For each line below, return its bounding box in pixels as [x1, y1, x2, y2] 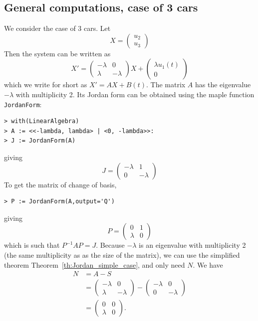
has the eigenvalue [195, 79, 251, 90]
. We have [193, 259, 223, 270]
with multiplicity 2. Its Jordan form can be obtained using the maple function [15, 89, 255, 99]
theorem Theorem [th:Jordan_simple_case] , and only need [4, 259, 185, 270]
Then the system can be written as [4, 48, 111, 58]
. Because [96, 240, 125, 250]
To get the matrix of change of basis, [4, 179, 117, 189]
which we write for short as [4, 79, 87, 90]
